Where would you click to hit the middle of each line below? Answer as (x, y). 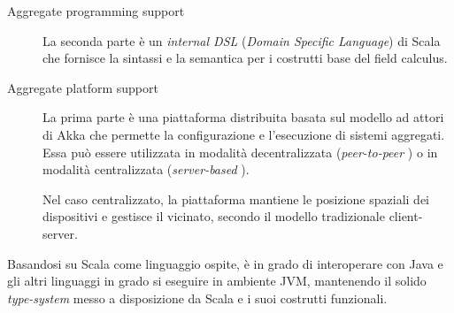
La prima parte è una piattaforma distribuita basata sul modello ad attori (243, 117)
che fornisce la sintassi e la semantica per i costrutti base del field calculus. (245, 58)
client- (406, 216)
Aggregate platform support (83, 87)
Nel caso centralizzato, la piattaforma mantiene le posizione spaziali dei (236, 198)
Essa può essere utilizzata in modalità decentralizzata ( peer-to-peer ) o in (240, 152)
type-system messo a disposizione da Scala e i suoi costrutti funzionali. (197, 298)
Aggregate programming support (96, 11)
